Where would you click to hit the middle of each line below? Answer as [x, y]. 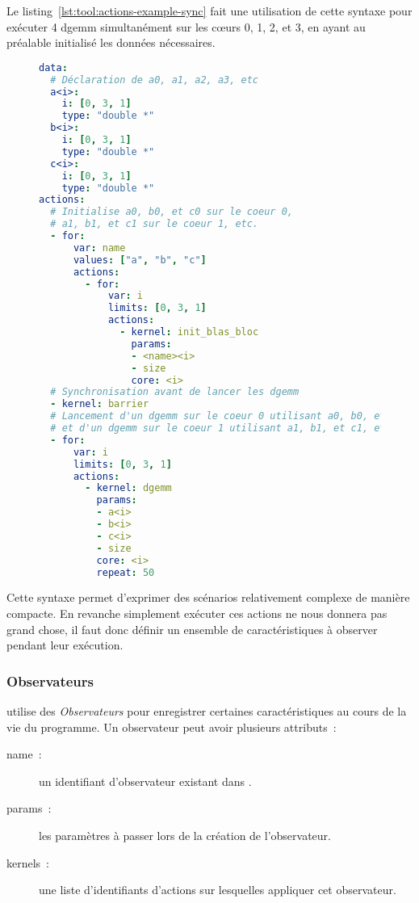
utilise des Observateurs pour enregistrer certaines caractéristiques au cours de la [207, 711]
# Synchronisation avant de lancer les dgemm [175, 392]
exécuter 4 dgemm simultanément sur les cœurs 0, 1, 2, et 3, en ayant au [186, 26]
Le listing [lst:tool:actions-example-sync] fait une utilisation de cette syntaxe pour [209, 10]
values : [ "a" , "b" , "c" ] [140, 260]
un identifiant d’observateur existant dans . [145, 781]
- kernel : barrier [100, 404]
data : [53, 67]
